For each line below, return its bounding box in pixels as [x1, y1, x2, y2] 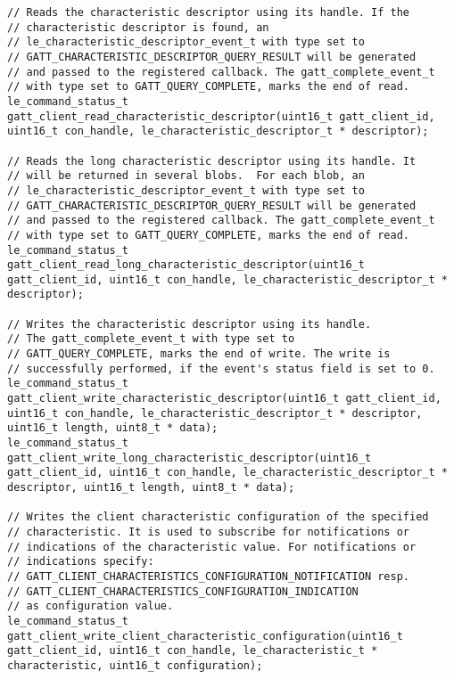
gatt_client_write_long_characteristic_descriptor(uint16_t [7, 451, 372, 464]
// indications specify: [7, 555, 154, 569]
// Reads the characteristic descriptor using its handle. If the [7, 6, 410, 19]
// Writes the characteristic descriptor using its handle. [7, 317, 372, 331]
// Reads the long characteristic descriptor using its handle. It [7, 154, 417, 168]
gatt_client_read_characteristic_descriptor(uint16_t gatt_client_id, [7, 110, 435, 123]
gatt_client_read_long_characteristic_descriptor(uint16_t [7, 258, 365, 272]
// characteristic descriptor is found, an [7, 20, 269, 34]
